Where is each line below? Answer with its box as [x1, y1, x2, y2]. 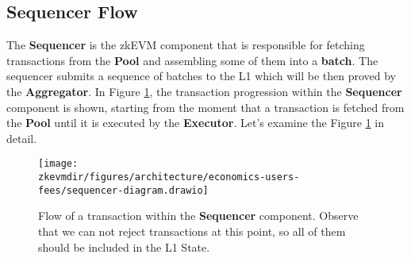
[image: [38, 158, 79, 170]
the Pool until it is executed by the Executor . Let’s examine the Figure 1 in [6, 114, 384, 131]
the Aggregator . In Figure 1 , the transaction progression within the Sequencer [6, 83, 402, 99]
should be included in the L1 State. [38, 238, 210, 255]
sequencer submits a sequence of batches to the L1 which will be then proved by [6, 67, 396, 84]
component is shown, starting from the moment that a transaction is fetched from [6, 98, 405, 115]
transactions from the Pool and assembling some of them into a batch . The [6, 52, 378, 68]
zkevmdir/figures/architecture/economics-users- [38, 171, 300, 183]
